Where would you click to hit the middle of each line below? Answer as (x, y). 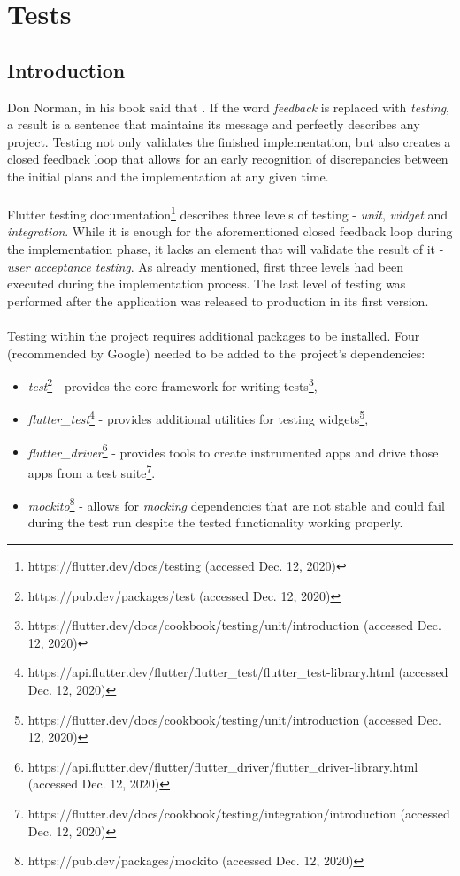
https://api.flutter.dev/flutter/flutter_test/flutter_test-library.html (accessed (238, 672)
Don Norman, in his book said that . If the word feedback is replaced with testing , (229, 107)
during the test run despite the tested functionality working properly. (215, 523)
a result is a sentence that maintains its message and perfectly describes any (214, 124)
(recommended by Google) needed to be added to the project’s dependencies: (216, 353)
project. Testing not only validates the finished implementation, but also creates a (229, 141)
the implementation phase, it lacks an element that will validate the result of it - (226, 248)
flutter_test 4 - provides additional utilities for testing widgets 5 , (198, 418)
